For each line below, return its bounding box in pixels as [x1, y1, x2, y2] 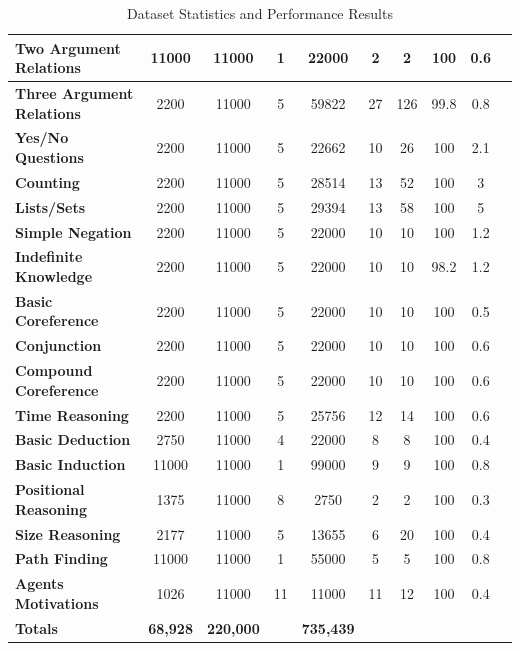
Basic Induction [15, 454, 126, 475]
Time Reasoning [15, 404, 129, 425]
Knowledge [15, 266, 93, 287]
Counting [15, 171, 80, 192]
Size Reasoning [15, 523, 121, 544]
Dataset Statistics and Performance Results [127, 3, 393, 23]
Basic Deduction [15, 429, 131, 450]
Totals [15, 617, 58, 638]
